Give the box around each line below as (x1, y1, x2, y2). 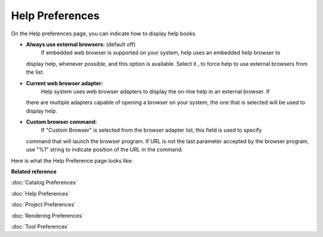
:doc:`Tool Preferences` (11, 223, 69, 230)
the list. (26, 69, 44, 76)
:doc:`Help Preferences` (11, 190, 70, 197)
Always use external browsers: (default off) (26, 41, 136, 48)
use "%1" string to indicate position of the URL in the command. (26, 146, 183, 153)
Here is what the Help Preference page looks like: (11, 157, 133, 164)
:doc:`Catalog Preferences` (11, 179, 78, 186)
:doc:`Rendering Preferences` (11, 212, 84, 219)
